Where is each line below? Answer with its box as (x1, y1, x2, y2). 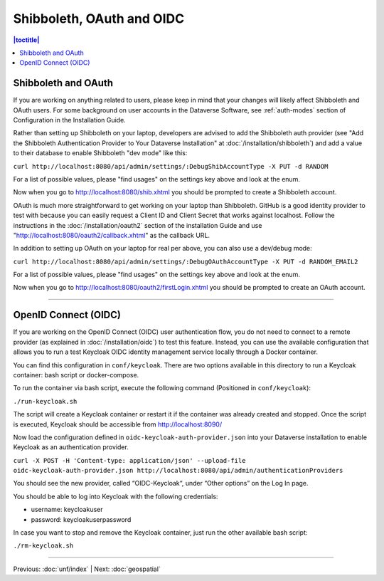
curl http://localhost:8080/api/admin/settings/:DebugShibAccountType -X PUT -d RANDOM (13, 162, 329, 170)
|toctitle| (13, 36, 40, 44)
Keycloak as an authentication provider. (13, 443, 129, 451)
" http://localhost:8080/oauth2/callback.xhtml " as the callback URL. (13, 231, 210, 239)
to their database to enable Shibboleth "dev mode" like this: (13, 149, 188, 157)
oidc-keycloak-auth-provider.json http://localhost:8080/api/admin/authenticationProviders (13, 466, 343, 475)
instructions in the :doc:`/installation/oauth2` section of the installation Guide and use (13, 221, 262, 229)
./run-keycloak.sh (13, 397, 78, 405)
